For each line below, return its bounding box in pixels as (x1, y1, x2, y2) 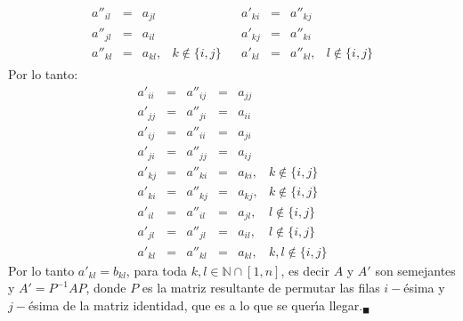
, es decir (280, 261, 329, 279)
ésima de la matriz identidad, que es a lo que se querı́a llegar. (28, 295, 363, 314)
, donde (85, 278, 126, 297)
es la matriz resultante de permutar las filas (142, 278, 380, 297)
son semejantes (375, 261, 456, 279)
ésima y (403, 278, 445, 297)
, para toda (126, 261, 187, 279)
